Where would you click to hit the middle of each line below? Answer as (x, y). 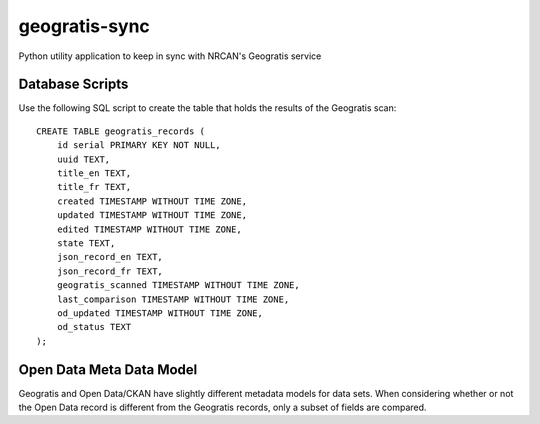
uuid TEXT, (83, 159)
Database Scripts (73, 84)
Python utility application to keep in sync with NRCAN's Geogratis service (170, 56)
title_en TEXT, (94, 173)
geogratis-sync (84, 26)
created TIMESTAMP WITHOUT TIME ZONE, (152, 201)
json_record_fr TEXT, (110, 271)
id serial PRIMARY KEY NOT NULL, (139, 145)
